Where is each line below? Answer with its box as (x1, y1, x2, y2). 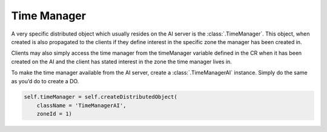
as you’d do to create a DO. (11, 77, 79, 84)
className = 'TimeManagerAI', (36, 102, 127, 108)
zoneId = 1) (36, 110, 73, 118)
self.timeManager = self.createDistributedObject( (24, 93, 178, 101)
